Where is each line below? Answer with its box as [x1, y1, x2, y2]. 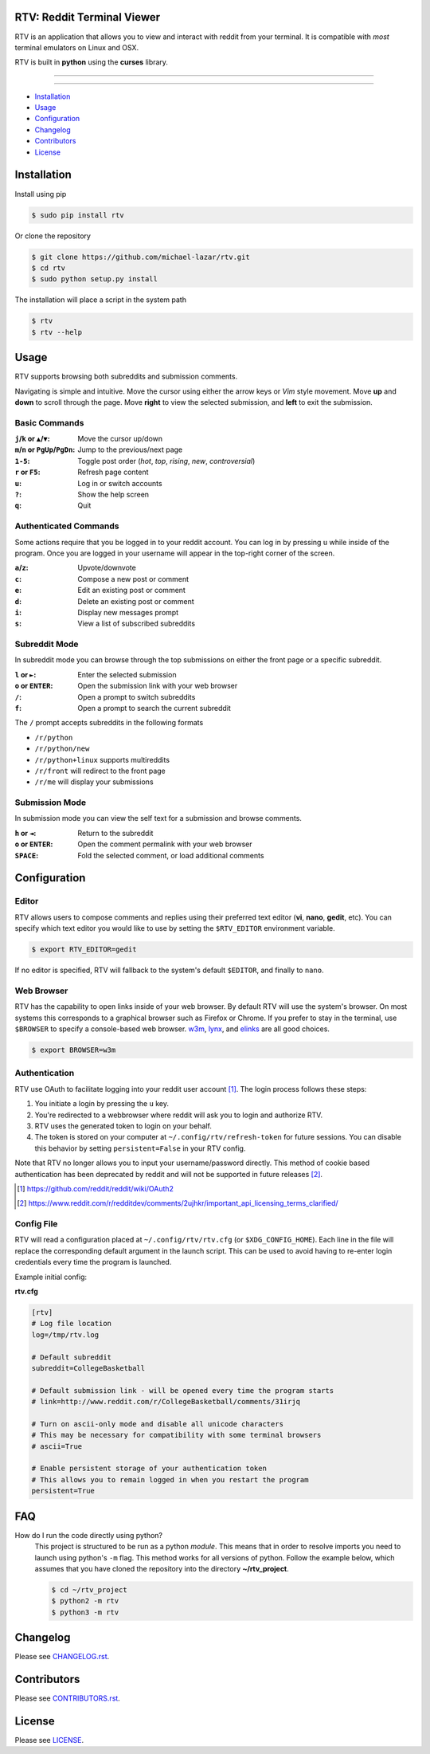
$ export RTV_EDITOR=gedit [31, 945, 137, 954]
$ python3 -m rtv [51, 1607, 119, 1617]
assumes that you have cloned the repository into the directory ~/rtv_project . [34, 1564, 290, 1573]
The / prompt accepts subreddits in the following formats [14, 718, 204, 728]
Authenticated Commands [14, 520, 119, 532]
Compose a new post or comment [77, 574, 190, 583]
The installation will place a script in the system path [14, 295, 187, 304]
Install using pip [14, 189, 67, 198]
